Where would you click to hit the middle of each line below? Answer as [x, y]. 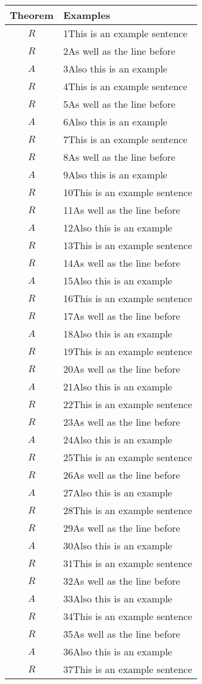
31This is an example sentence [128, 563]
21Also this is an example [118, 386]
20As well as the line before [122, 369]
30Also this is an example [118, 545]
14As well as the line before [122, 263]
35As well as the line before [122, 634]
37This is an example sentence [128, 669]
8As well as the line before [120, 157]
